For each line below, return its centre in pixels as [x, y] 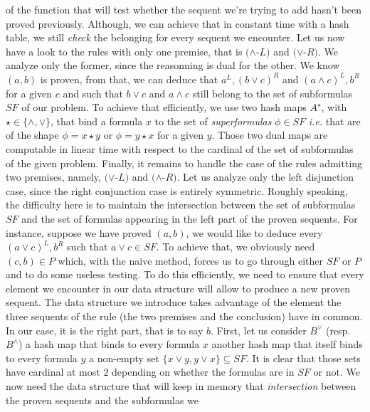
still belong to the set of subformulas [273, 93]
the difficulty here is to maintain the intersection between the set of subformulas [181, 205]
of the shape [32, 135]
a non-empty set [124, 358]
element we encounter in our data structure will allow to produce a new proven [178, 288]
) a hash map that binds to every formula [109, 344]
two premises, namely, [53, 177]
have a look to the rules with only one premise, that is [124, 51]
